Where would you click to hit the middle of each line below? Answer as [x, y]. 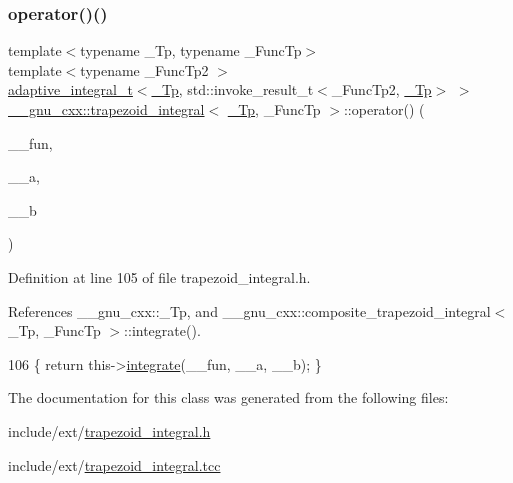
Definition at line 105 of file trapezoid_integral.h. [159, 276]
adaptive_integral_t [70, 89]
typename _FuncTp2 [144, 69]
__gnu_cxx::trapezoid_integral [106, 109]
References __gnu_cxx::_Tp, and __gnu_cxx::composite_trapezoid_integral [249, 310]
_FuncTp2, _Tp [381, 89]
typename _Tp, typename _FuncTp [191, 50]
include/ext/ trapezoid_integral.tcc [114, 464]
